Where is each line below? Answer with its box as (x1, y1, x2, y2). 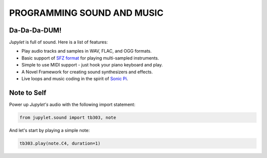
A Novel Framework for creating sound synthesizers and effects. (21, 69, 153, 75)
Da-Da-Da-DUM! (9, 26, 62, 34)
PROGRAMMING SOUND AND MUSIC (9, 7, 164, 18)
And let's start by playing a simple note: (9, 127, 90, 133)
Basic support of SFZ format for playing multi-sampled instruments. (21, 55, 159, 61)
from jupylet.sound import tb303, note (19, 115, 116, 120)
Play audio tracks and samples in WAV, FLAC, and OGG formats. (21, 48, 152, 54)
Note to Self (9, 89, 46, 97)
